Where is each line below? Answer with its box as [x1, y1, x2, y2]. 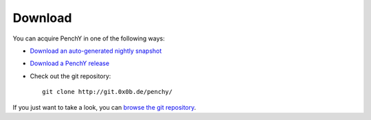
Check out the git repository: [30, 72, 111, 80]
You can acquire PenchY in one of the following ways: [12, 34, 165, 43]
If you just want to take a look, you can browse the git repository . [12, 103, 196, 111]
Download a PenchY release [30, 59, 110, 68]
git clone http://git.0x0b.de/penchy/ [42, 88, 173, 96]
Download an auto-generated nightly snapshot [30, 47, 162, 55]
